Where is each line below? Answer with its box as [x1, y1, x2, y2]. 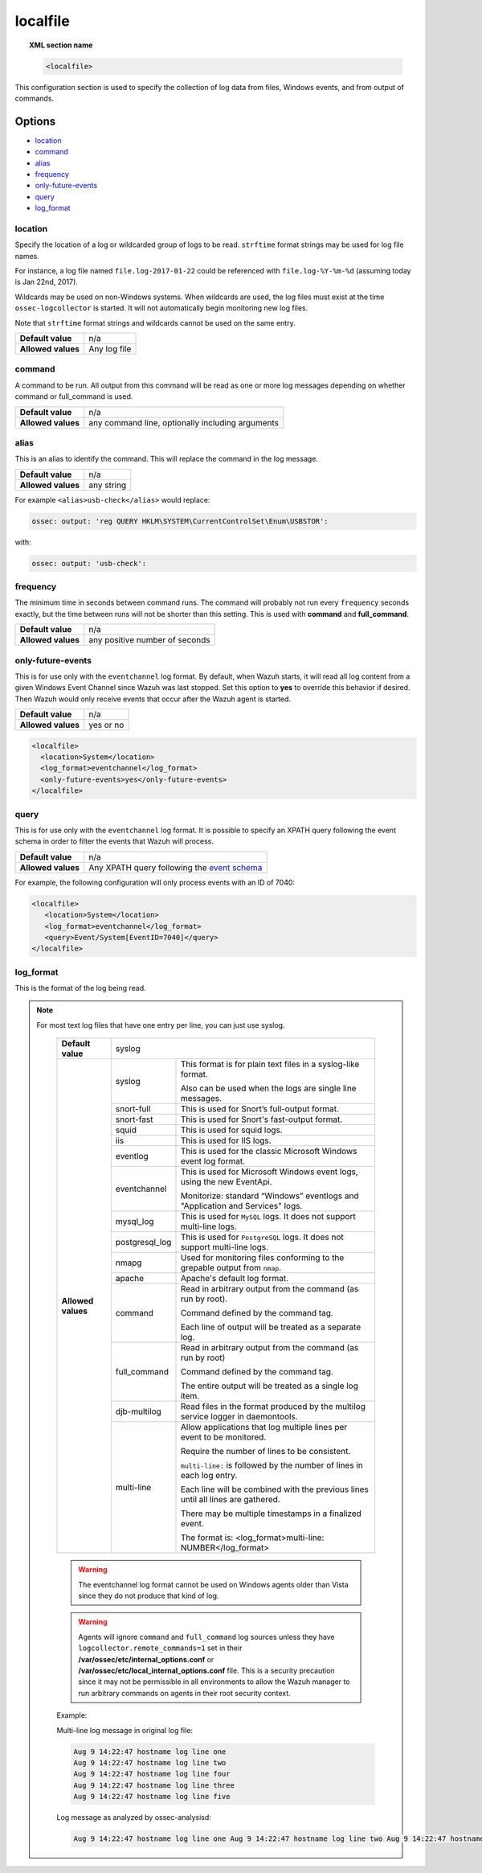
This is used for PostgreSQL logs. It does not [180, 1231, 345, 1243]
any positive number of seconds [88, 635, 210, 646]
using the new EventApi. [180, 1177, 272, 1188]
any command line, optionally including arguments [88, 417, 279, 428]
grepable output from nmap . [180, 1263, 282, 1274]
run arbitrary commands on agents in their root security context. [78, 1688, 291, 1698]
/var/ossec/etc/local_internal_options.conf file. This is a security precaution [78, 1666, 335, 1675]
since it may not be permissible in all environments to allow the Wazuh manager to [78, 1677, 350, 1686]
